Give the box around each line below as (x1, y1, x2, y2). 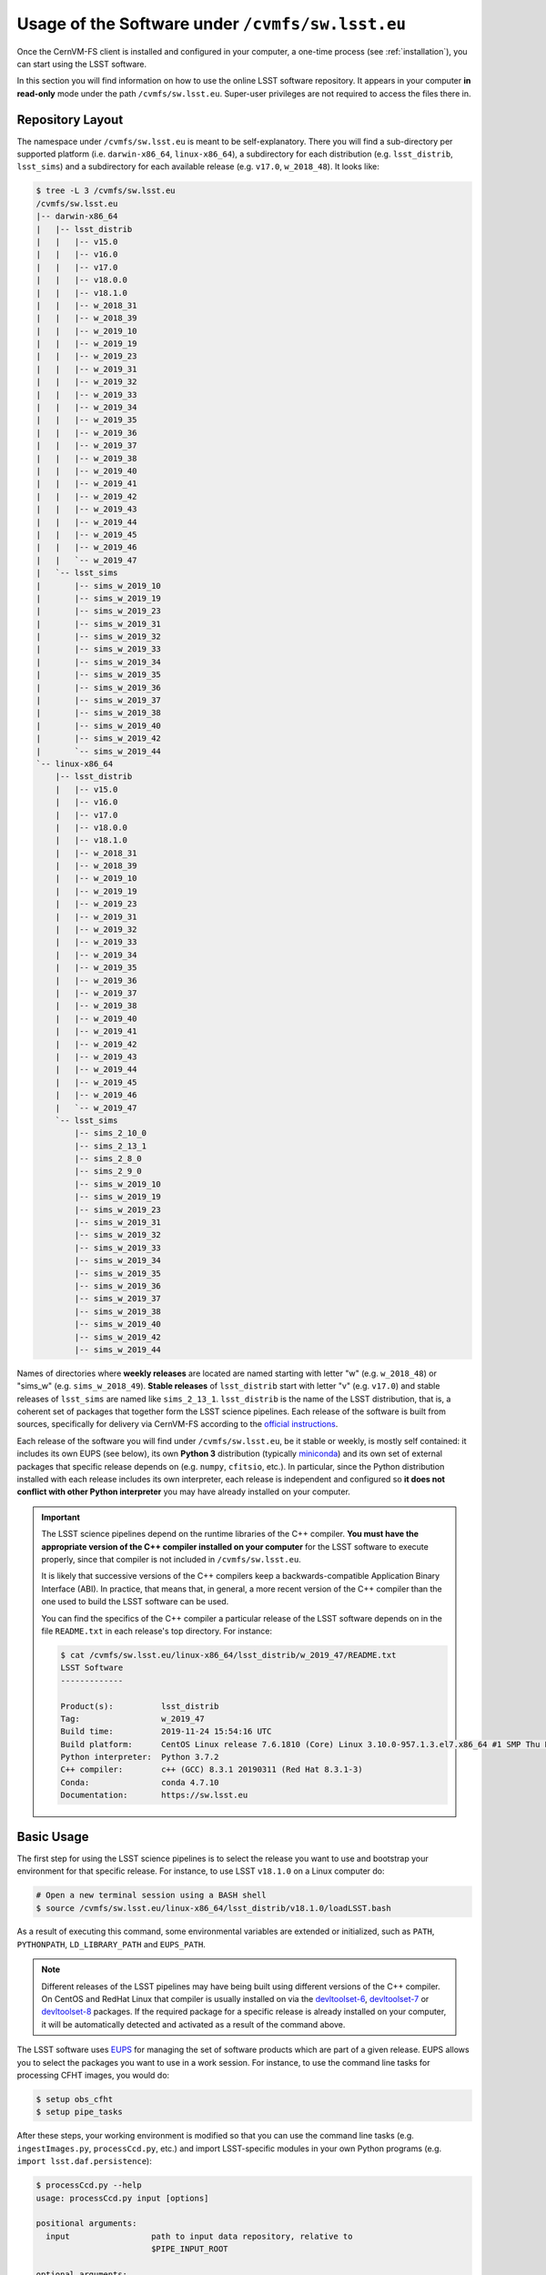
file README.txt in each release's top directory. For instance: (41, 1625, 273, 1636)
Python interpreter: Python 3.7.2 (60, 1752, 219, 1763)
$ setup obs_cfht (35, 2094, 114, 2104)
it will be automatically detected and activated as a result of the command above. (41, 2018, 346, 2029)
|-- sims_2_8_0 (74, 1154, 143, 1164)
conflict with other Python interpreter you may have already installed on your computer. (16, 1486, 350, 1497)
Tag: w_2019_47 (60, 1714, 205, 1724)
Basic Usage (16, 1829, 89, 1845)
